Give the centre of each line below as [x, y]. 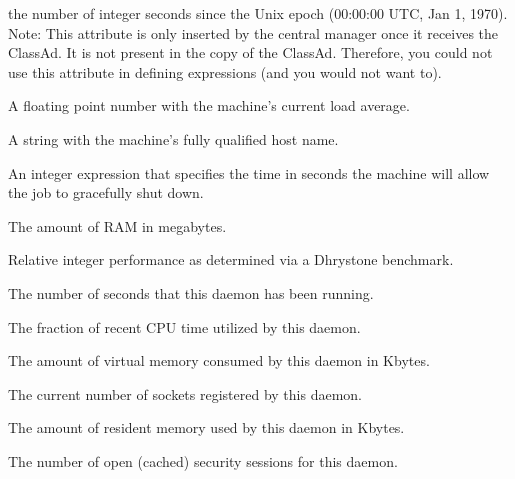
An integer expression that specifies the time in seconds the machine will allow [249, 172]
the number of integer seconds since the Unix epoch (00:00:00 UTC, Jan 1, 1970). [258, 13]
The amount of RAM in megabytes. [117, 225]
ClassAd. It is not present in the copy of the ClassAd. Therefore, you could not [250, 52]
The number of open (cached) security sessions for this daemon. [203, 460]
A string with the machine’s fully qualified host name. [173, 138]
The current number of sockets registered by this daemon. [185, 393]
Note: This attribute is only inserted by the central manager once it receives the [253, 32]
